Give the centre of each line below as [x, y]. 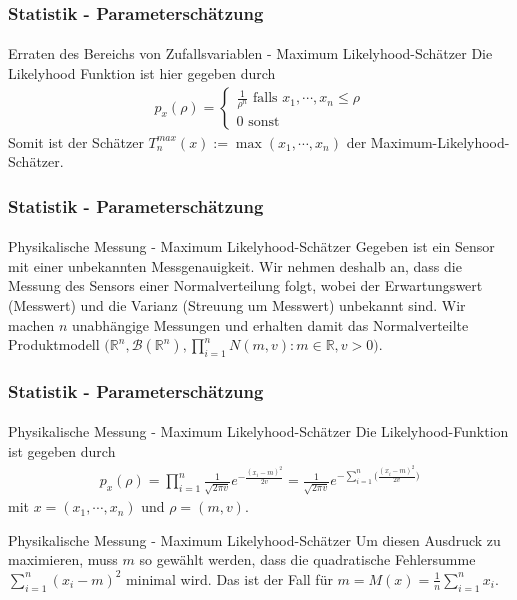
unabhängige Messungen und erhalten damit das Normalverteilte [270, 324]
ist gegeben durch [62, 451]
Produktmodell [54, 344]
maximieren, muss [63, 559]
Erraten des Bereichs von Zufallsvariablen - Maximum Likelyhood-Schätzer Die [250, 53]
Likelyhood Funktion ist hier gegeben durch [142, 73]
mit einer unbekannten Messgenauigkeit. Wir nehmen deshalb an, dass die [235, 265]
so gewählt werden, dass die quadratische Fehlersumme [307, 559]
